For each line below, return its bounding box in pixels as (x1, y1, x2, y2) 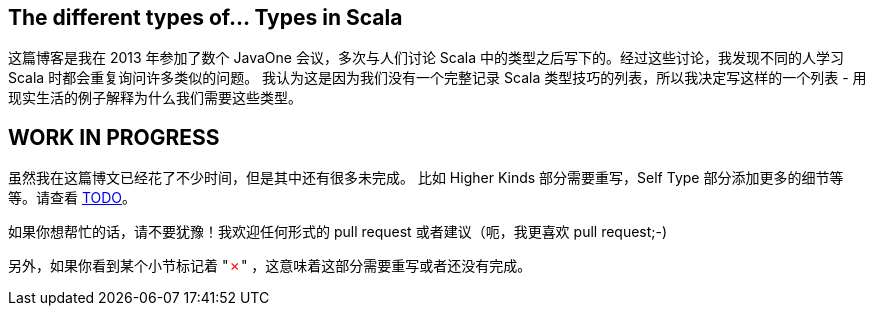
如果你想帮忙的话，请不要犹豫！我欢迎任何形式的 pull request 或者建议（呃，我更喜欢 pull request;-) (8, 223, 668, 241)
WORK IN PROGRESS (8, 124, 220, 150)
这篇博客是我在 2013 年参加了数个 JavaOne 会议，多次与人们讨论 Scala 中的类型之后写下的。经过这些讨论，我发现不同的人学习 (8, 49, 845, 67)
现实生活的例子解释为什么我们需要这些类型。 (8, 89, 302, 107)
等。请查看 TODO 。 (8, 189, 137, 207)
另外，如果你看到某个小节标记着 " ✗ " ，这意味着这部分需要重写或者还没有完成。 (8, 257, 532, 275)
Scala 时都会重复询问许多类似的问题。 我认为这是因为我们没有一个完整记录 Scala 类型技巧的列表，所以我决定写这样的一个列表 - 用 (8, 69, 867, 87)
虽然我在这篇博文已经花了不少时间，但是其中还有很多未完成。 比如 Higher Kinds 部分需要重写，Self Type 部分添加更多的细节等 (8, 169, 844, 187)
